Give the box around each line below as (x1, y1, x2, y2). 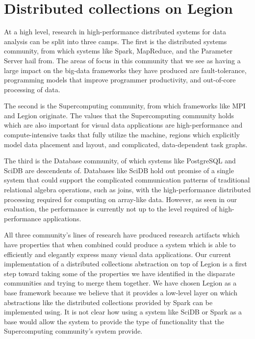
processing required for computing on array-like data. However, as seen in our (4, 194, 237, 204)
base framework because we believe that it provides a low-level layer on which (4, 287, 237, 297)
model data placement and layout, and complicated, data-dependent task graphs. (4, 139, 248, 149)
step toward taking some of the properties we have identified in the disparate (4, 268, 235, 278)
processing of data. (4, 84, 60, 94)
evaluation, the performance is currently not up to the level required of (4, 204, 217, 214)
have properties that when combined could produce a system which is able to (4, 239, 236, 249)
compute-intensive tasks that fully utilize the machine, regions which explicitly (4, 130, 240, 140)
